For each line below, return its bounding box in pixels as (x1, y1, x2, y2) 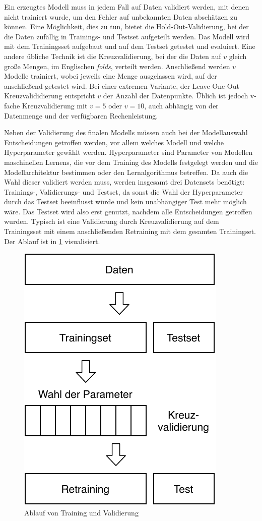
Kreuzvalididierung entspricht (4, 90, 95, 101)
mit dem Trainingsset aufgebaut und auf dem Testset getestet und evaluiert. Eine (4, 41, 255, 51)
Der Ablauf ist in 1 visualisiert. (4, 236, 100, 246)
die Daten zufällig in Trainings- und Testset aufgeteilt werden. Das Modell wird (4, 31, 250, 41)
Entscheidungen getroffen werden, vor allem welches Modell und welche (4, 137, 224, 147)
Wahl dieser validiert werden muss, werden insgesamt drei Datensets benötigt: (4, 177, 245, 187)
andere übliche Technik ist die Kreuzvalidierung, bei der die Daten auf (4, 50, 221, 61)
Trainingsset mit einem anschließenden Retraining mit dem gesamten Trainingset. (4, 226, 256, 237)
